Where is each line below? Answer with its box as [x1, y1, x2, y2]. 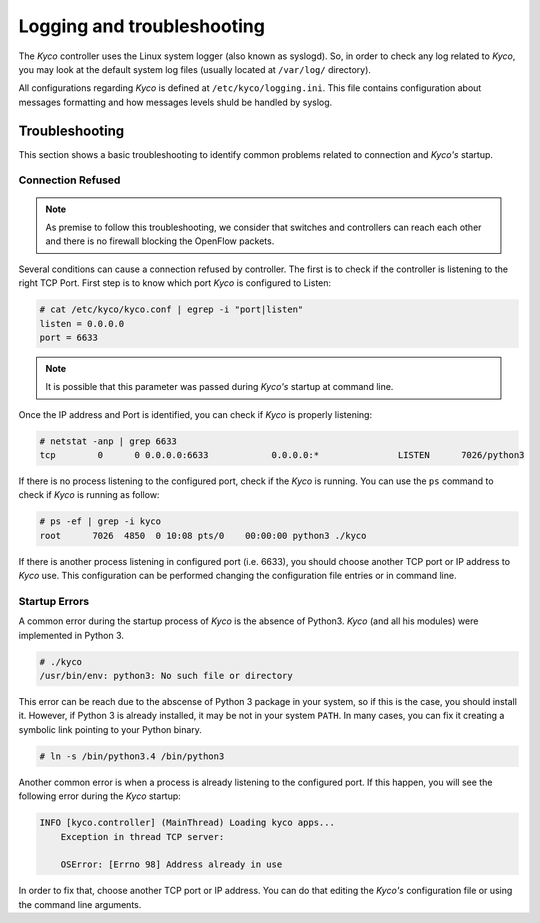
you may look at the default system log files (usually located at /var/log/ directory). [18, 63, 372, 75]
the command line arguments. [18, 898, 142, 910]
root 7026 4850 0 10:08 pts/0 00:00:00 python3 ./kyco [39, 530, 367, 541]
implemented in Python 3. [18, 629, 125, 641]
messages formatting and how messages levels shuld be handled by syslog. [18, 96, 333, 108]
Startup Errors [18, 594, 90, 608]
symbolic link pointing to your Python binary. [18, 723, 202, 735]
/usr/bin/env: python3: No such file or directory [39, 670, 294, 682]
